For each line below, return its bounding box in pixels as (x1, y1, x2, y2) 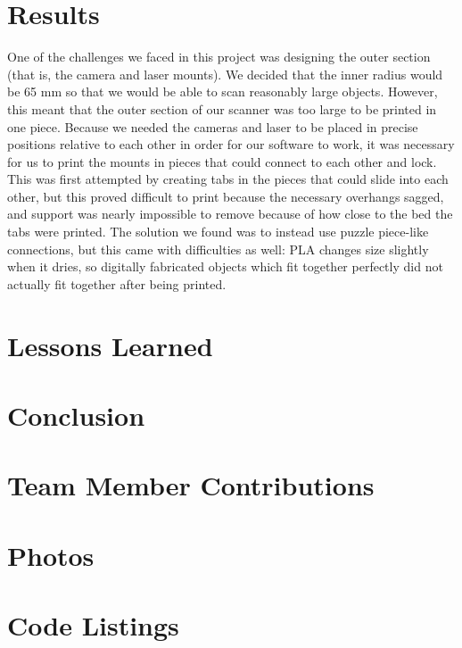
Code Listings (7, 607, 179, 644)
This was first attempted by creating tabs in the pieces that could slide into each (7, 170, 449, 188)
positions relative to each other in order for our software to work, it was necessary (7, 135, 455, 154)
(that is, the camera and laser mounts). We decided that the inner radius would (7, 64, 443, 83)
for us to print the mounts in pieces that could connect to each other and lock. (7, 152, 437, 170)
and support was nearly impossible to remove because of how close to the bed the (7, 204, 453, 223)
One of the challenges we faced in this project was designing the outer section (7, 47, 431, 66)
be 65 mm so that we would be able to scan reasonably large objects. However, (7, 82, 438, 101)
